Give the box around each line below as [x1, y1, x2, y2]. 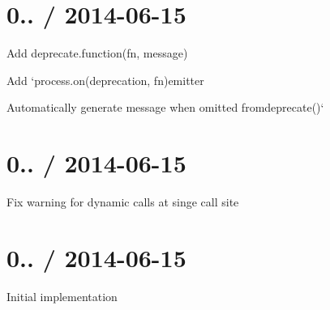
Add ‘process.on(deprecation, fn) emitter [6, 71, 204, 88]
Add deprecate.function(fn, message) [6, 45, 188, 62]
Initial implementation [6, 287, 118, 304]
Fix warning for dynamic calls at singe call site [6, 193, 239, 210]
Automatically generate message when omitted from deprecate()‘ [6, 99, 324, 116]
